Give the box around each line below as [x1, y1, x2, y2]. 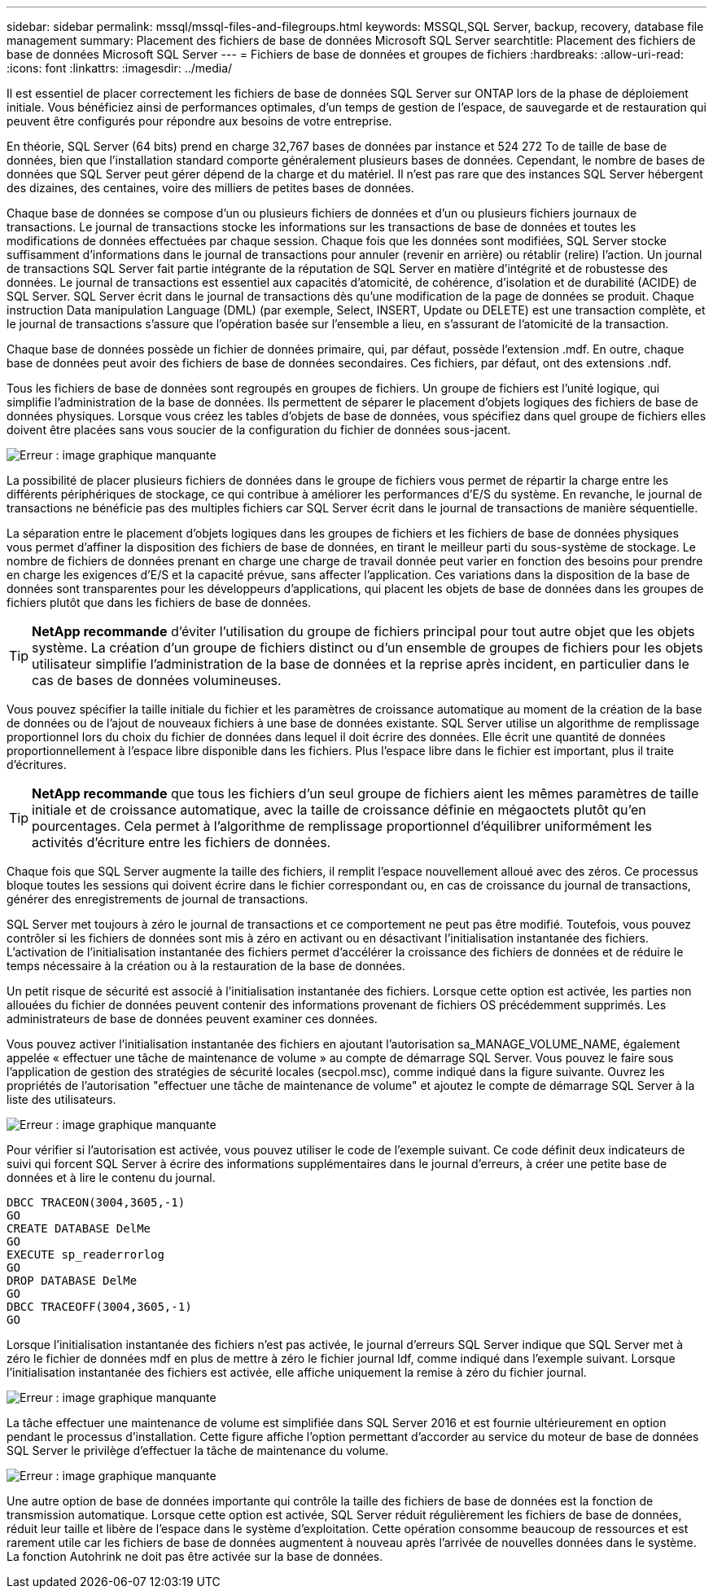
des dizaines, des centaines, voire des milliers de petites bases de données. [7, 181, 414, 195]
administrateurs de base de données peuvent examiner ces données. [7, 1012, 378, 1026]
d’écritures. [7, 758, 67, 771]
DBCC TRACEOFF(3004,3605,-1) [7, 1300, 192, 1313]
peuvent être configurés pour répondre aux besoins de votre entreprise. [7, 114, 392, 128]
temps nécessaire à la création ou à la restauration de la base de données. [7, 959, 405, 973]
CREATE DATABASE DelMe [7, 1222, 151, 1235]
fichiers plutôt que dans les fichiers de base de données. [7, 595, 312, 609]
